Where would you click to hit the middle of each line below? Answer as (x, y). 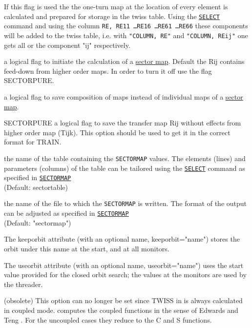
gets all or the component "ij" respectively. (67, 45)
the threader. (23, 284)
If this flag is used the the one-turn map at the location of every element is (116, 6)
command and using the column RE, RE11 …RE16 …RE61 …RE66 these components (126, 26)
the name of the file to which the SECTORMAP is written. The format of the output (126, 203)
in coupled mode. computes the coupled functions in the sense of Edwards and (121, 310)
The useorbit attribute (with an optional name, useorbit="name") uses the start (124, 265)
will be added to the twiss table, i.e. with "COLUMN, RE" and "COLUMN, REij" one (126, 35)
